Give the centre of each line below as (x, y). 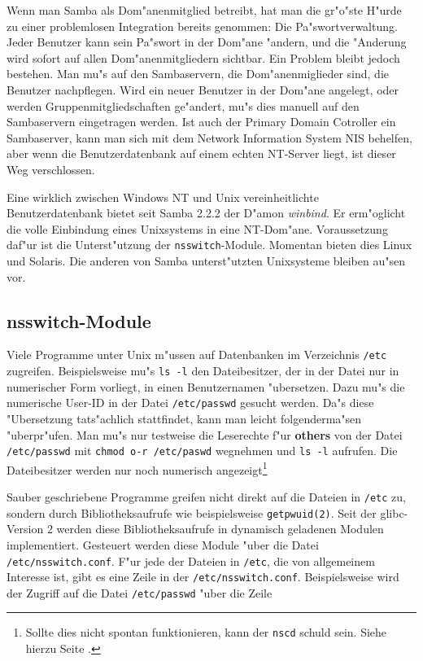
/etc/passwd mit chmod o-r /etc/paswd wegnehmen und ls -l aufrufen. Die (202, 451)
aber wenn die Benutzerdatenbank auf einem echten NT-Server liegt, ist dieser (201, 153)
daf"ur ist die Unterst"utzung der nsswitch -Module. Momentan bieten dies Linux (209, 245)
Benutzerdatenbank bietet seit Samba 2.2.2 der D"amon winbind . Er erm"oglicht (206, 213)
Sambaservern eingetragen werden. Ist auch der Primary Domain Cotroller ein (201, 122)
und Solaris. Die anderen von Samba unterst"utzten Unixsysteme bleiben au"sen (206, 260)
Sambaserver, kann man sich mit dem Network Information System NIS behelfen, (209, 137)
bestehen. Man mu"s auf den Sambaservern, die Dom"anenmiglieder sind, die (198, 74)
